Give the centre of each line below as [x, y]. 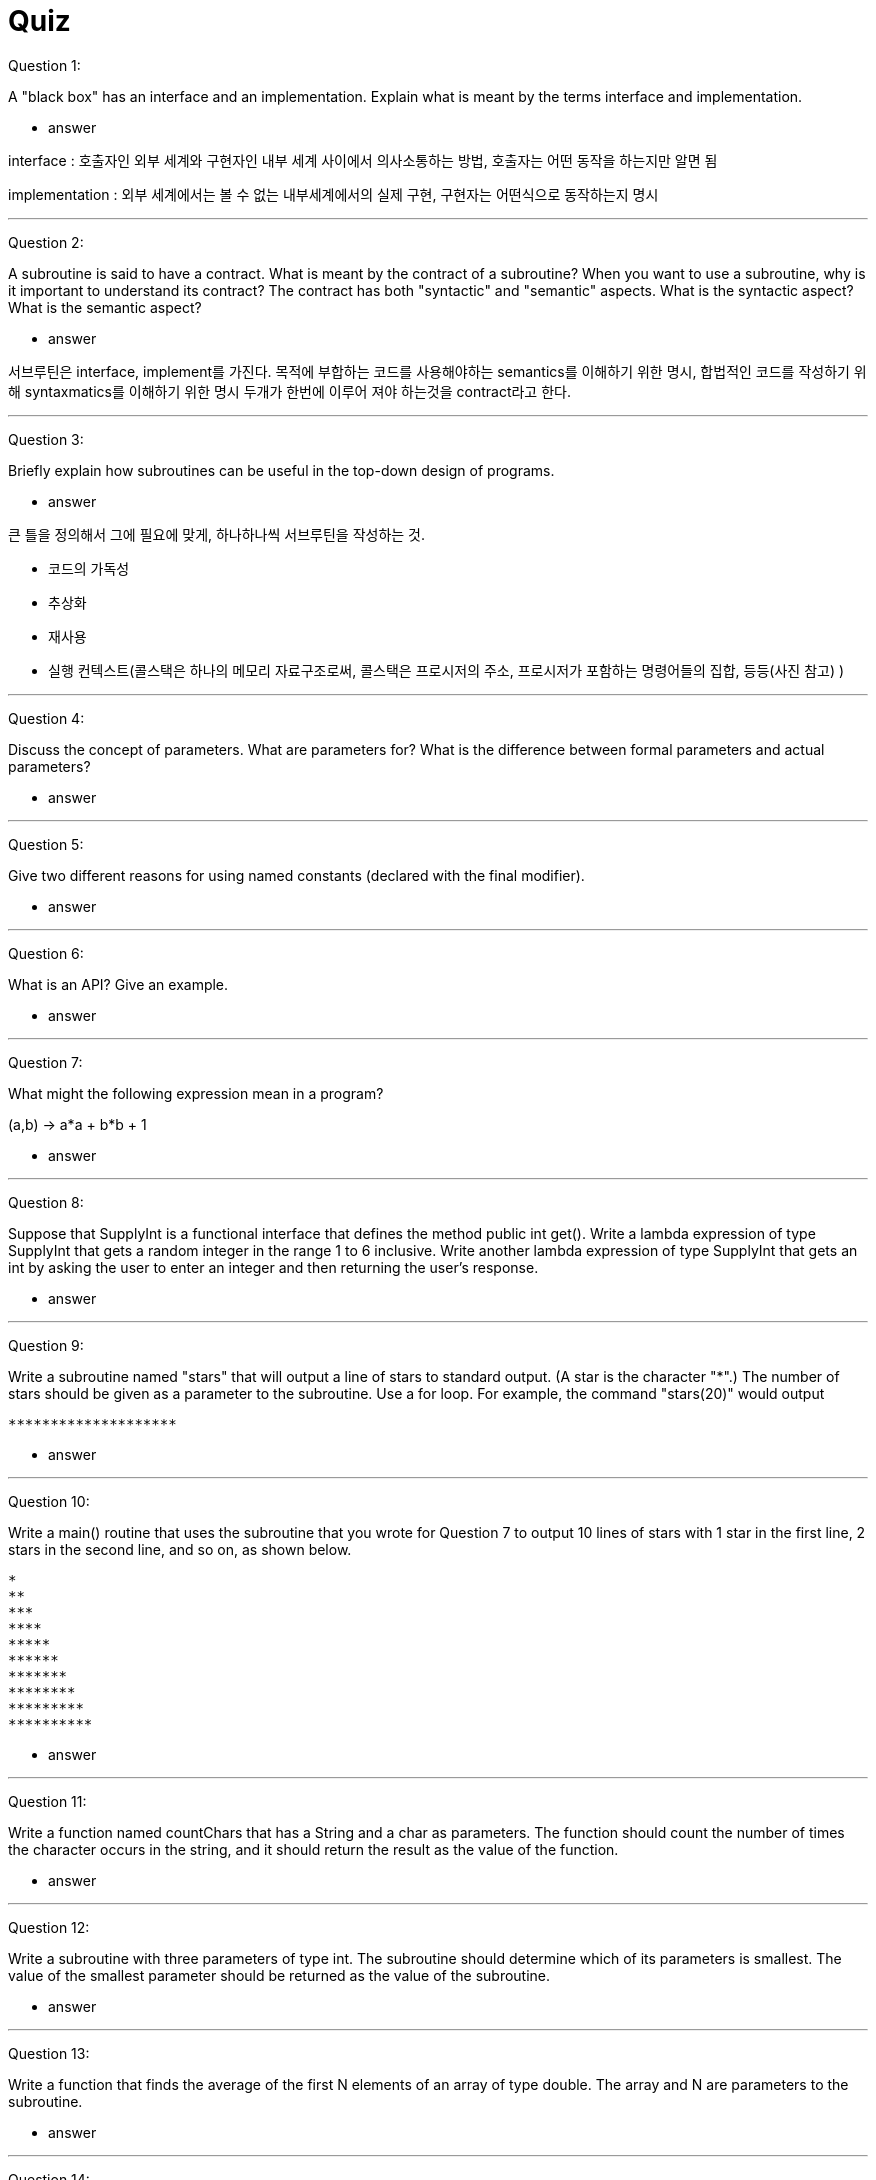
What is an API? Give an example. [118, 984]
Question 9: [46, 1345]
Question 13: [49, 2053]
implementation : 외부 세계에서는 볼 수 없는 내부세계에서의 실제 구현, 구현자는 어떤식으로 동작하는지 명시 [333, 194]
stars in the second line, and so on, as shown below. [180, 1549]
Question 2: [46, 242]
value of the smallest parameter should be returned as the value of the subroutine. [279, 1975]
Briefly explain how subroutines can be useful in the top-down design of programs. [281, 470]
